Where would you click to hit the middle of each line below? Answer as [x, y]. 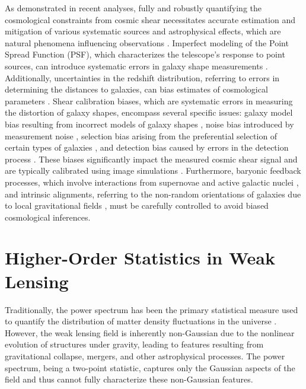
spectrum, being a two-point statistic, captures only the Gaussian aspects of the [150, 367]
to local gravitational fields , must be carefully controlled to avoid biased [137, 205]
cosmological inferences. [48, 217]
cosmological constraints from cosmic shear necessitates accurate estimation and [150, 19]
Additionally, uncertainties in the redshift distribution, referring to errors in [142, 77]
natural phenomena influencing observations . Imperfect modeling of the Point [147, 42]
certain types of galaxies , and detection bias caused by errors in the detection [147, 147]
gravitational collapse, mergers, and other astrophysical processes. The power [145, 355]
